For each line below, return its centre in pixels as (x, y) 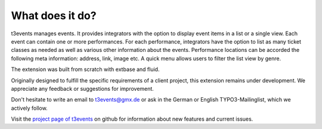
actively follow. (29, 108)
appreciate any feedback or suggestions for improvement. (83, 88)
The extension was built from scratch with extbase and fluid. (85, 69)
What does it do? (54, 16)
